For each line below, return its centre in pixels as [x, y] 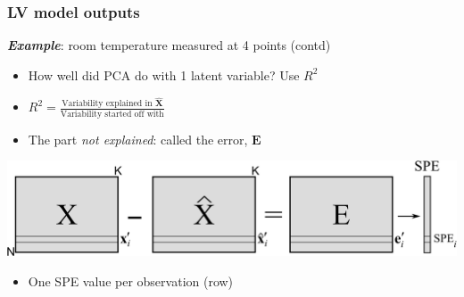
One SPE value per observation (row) [131, 281]
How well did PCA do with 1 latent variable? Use [164, 74]
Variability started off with [112, 114]
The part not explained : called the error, [138, 139]
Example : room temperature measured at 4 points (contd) [169, 45]
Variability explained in [107, 103]
